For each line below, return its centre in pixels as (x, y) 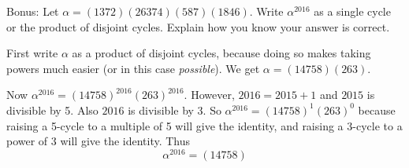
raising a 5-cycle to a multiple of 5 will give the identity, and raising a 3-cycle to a (204, 125)
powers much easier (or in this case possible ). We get (133, 68)
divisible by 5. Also (52, 110)
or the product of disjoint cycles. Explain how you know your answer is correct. (198, 26)
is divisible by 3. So (175, 110)
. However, (209, 95)
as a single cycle (352, 11)
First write (32, 53)
